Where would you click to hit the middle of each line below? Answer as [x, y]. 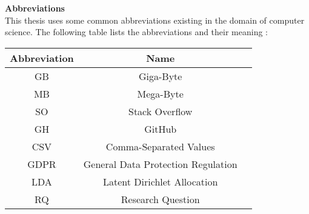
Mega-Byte [160, 93]
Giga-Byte [160, 76]
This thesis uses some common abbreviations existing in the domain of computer [155, 20]
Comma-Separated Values [160, 146]
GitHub [161, 129]
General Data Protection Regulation [160, 164]
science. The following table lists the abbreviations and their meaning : [136, 32]
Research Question [160, 199]
